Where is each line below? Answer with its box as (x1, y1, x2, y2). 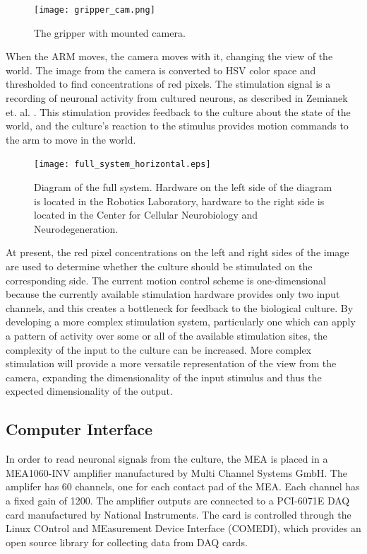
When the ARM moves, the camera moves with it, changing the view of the (6, 49, 333, 64)
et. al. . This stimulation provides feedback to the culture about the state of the (6, 104, 351, 119)
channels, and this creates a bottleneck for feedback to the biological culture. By (6, 300, 354, 315)
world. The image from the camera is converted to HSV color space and (6, 62, 316, 77)
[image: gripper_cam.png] (34, 5, 155, 15)
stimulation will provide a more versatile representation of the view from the (6, 356, 337, 371)
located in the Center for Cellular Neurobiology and (34, 207, 258, 222)
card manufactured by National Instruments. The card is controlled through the (6, 507, 351, 521)
